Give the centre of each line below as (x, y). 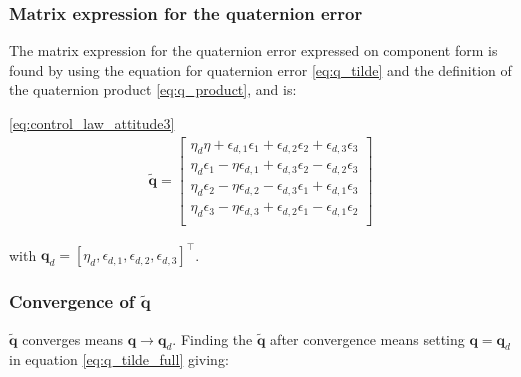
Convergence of (72, 301)
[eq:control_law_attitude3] (92, 123)
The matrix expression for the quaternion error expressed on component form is (253, 50)
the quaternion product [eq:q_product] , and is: (153, 89)
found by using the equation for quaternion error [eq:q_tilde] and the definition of (260, 69)
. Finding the (212, 338)
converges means (73, 338)
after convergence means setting (367, 338)
